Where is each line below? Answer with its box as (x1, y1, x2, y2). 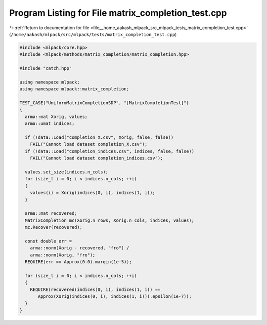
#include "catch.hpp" (19, 66, 72, 71)
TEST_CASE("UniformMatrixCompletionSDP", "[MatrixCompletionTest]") (19, 100, 189, 106)
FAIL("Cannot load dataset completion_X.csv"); (30, 141, 148, 147)
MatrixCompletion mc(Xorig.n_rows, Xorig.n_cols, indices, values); (25, 217, 195, 223)
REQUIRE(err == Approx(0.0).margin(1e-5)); (25, 259, 132, 265)
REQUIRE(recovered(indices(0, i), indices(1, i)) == (30, 286, 161, 292)
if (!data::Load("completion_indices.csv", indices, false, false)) (25, 148, 195, 154)
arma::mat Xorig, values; (25, 114, 88, 120)
